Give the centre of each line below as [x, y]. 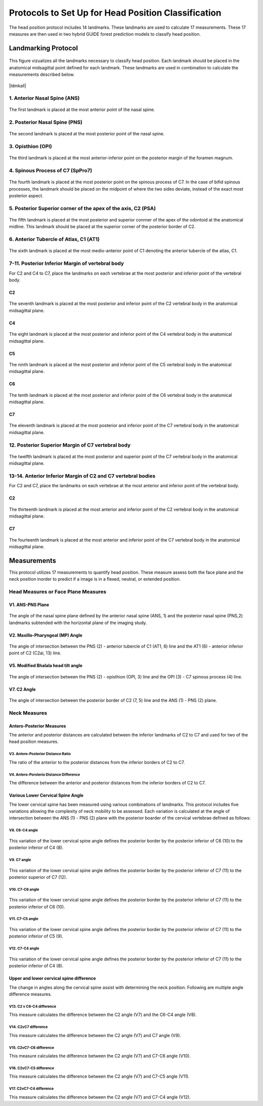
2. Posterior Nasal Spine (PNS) [46, 122]
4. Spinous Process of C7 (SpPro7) [51, 171]
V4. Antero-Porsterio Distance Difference [45, 775]
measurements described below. [42, 75]
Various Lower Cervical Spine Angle [46, 795]
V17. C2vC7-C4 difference [31, 1089]
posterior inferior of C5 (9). [36, 936]
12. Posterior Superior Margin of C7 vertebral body [70, 445]
